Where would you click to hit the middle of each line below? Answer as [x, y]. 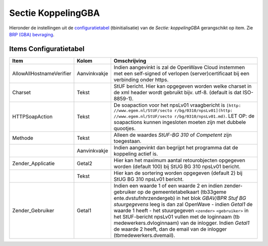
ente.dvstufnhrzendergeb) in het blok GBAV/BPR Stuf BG [180, 198]
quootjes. [125, 128]
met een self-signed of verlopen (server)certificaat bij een [181, 73]
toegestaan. [127, 141]
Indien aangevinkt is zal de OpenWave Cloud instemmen [179, 67]
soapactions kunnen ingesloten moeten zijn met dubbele [180, 122]
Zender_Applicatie [33, 163]
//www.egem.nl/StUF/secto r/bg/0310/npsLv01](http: [173, 110]
